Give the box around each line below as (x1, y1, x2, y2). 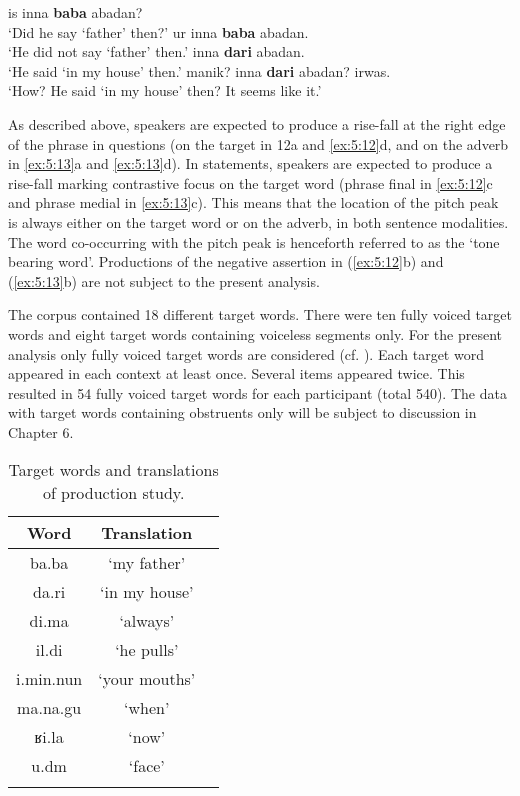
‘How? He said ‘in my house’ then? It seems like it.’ (8, 80, 322, 101)
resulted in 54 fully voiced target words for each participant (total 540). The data (8, 382, 507, 403)
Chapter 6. (8, 421, 74, 442)
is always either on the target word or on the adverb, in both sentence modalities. (8, 211, 509, 232)
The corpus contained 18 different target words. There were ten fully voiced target (8, 304, 512, 325)
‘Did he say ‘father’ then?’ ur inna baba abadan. (8, 21, 309, 42)
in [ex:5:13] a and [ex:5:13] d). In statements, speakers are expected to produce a (8, 153, 493, 174)
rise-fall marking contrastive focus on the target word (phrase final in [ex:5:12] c (8, 172, 493, 193)
